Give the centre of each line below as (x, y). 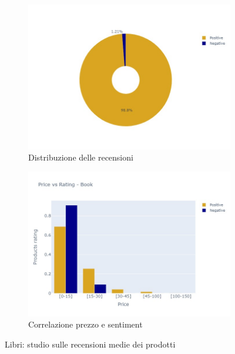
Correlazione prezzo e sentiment (85, 324)
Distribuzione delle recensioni (81, 157)
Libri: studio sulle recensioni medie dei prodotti (90, 344)
